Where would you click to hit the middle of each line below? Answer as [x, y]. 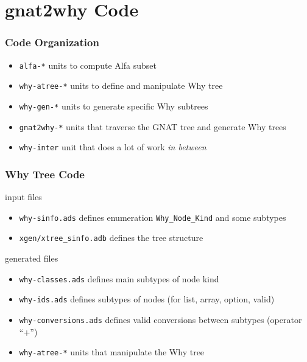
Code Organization [52, 42]
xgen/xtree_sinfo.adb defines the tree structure [111, 238]
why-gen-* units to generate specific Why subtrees [114, 106]
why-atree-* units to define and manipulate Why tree [121, 85]
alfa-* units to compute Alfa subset [88, 65]
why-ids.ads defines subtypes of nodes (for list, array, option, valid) [147, 299]
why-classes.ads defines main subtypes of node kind [119, 278]
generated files [32, 258]
